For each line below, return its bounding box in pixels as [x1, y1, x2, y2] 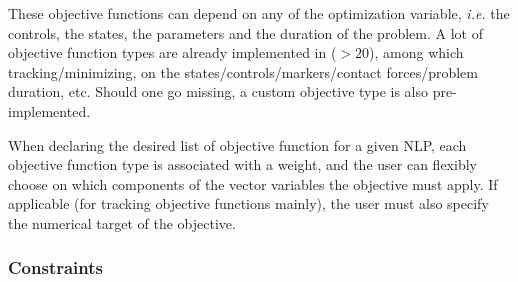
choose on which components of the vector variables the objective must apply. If [8, 173, 498, 194]
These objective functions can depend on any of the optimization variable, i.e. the [8, 3, 510, 23]
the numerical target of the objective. [8, 212, 236, 233]
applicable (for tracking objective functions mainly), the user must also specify [8, 193, 489, 214]
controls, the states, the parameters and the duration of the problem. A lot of [8, 22, 483, 43]
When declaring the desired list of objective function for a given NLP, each [8, 134, 467, 155]
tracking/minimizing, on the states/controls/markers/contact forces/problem [8, 61, 478, 82]
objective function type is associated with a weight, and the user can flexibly [8, 154, 477, 175]
